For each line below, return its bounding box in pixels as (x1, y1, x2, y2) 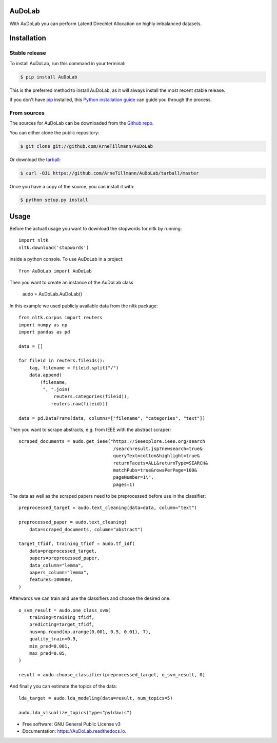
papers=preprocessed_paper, (29, 555, 100, 561)
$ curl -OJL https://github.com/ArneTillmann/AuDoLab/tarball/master (20, 170, 199, 176)
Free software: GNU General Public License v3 (22, 721, 121, 727)
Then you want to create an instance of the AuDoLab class (9, 279, 133, 285)
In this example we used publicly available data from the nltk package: (9, 303, 158, 309)
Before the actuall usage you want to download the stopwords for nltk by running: (9, 225, 182, 231)
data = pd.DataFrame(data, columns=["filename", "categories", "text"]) (18, 415, 205, 421)
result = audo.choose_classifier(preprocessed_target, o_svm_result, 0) (18, 672, 205, 678)
